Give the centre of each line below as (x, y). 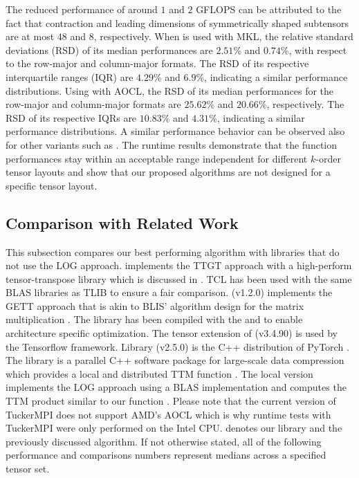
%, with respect (314, 49)
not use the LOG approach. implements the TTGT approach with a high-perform (179, 265)
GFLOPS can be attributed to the (269, 9)
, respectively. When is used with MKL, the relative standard (223, 36)
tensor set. (28, 469)
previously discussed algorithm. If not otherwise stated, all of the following (164, 441)
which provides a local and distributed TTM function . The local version (159, 373)
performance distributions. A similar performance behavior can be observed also (175, 131)
